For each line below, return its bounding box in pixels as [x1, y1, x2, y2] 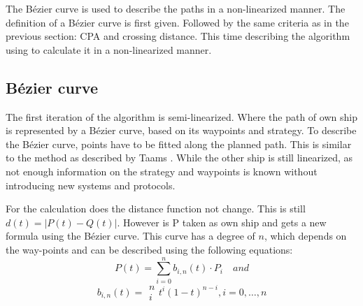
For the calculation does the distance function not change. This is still [6, 201, 306, 216]
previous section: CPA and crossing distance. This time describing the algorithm [6, 29, 350, 43]
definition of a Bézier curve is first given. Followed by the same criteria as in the [6, 15, 349, 29]
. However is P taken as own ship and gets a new [117, 214, 327, 229]
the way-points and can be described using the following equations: [6, 242, 293, 256]
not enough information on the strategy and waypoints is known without [6, 163, 318, 178]
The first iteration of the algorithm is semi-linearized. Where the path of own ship [6, 109, 357, 124]
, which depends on [264, 228, 347, 243]
